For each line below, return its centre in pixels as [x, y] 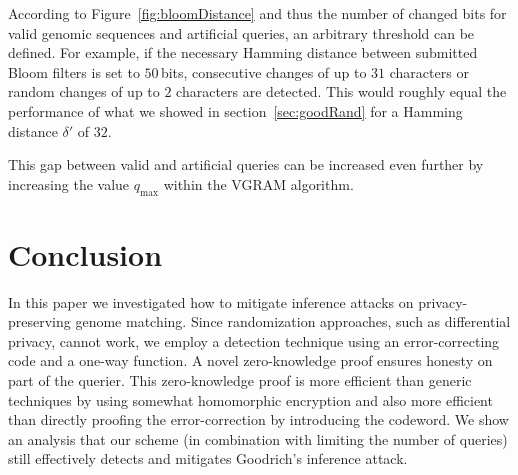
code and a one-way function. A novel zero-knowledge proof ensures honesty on [250, 360]
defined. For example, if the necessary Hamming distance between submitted [243, 52]
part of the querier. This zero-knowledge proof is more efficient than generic [240, 380]
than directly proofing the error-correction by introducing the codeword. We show [258, 419]
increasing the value [69, 183]
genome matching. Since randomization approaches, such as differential [293, 321]
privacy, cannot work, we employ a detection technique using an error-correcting [254, 340]
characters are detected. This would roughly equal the [341, 91]
